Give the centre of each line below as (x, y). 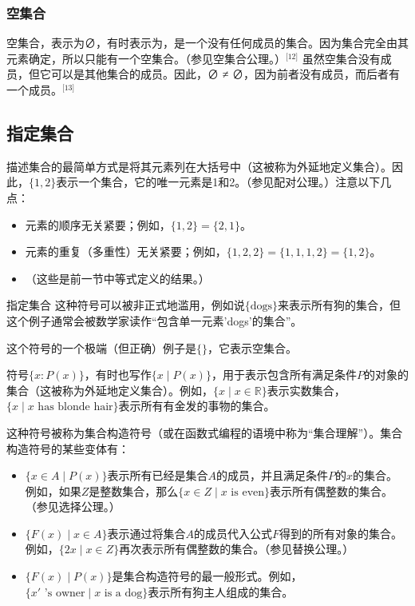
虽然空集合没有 (341, 58)
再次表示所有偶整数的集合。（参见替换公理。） (237, 549)
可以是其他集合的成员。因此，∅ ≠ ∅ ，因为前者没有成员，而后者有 (225, 74)
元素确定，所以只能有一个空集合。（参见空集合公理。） (146, 58)
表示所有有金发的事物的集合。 (197, 406)
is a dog (123, 593)
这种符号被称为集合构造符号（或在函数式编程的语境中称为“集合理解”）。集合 (205, 432)
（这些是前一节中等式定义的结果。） (117, 278)
